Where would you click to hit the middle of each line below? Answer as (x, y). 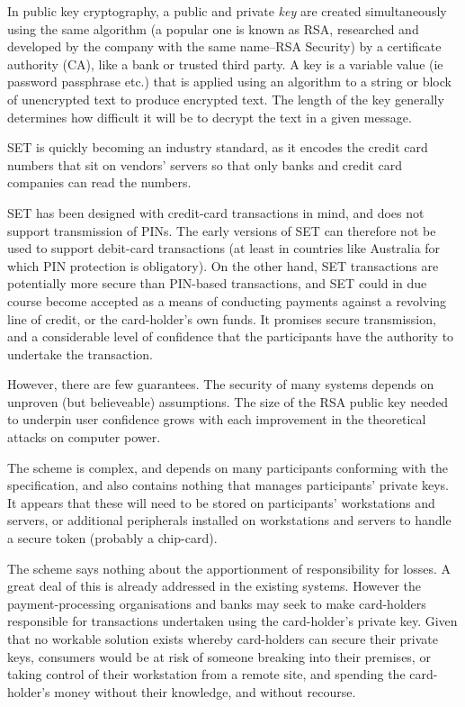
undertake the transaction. (80, 353)
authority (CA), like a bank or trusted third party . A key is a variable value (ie (225, 63)
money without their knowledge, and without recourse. (205, 691)
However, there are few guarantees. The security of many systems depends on (221, 384)
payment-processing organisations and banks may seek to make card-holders (217, 603)
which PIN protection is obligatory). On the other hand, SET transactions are (223, 265)
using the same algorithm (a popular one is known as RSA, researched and (213, 28)
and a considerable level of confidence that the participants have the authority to (231, 336)
